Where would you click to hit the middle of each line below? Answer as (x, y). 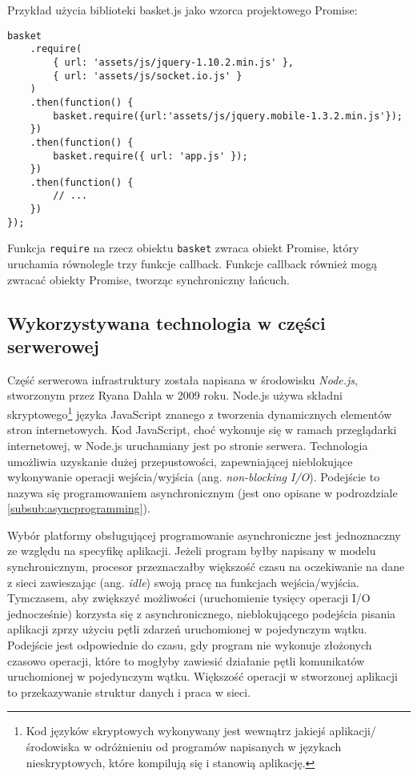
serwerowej (53, 346)
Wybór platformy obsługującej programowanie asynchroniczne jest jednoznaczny (204, 535)
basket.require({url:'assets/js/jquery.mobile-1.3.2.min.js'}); (228, 116)
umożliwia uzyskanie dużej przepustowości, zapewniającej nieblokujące (180, 461)
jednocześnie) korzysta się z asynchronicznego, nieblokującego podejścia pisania (202, 613)
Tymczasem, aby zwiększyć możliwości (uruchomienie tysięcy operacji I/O (189, 598)
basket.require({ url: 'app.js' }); (150, 156)
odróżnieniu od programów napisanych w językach (218, 746)
